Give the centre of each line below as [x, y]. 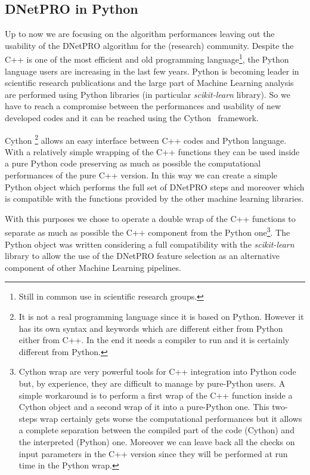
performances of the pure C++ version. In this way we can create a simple [141, 175]
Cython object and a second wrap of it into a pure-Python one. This [144, 407]
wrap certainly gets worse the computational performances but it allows [171, 418]
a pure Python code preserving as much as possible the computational [133, 163]
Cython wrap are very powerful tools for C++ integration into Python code [157, 371]
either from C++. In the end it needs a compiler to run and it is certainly [154, 340]
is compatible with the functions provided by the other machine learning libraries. [154, 198]
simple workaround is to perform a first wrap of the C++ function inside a [156, 395]
